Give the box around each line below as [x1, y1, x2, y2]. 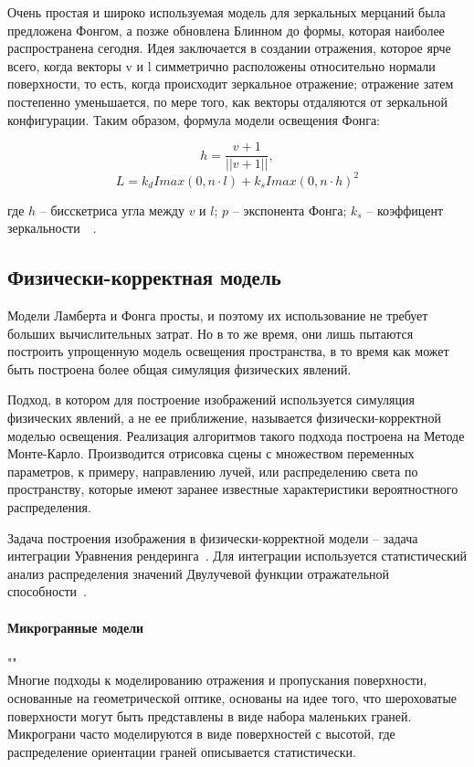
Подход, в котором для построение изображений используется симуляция [7, 390, 415, 409]
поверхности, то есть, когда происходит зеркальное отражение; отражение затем [7, 74, 454, 93]
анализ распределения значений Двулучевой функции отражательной [7, 563, 390, 583]
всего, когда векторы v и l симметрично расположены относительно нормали [7, 56, 436, 75]
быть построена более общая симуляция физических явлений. [7, 359, 352, 378]
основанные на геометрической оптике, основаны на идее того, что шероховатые [7, 688, 458, 707]
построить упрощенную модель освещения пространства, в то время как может [7, 341, 449, 361]
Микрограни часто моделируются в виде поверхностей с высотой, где [7, 724, 395, 743]
